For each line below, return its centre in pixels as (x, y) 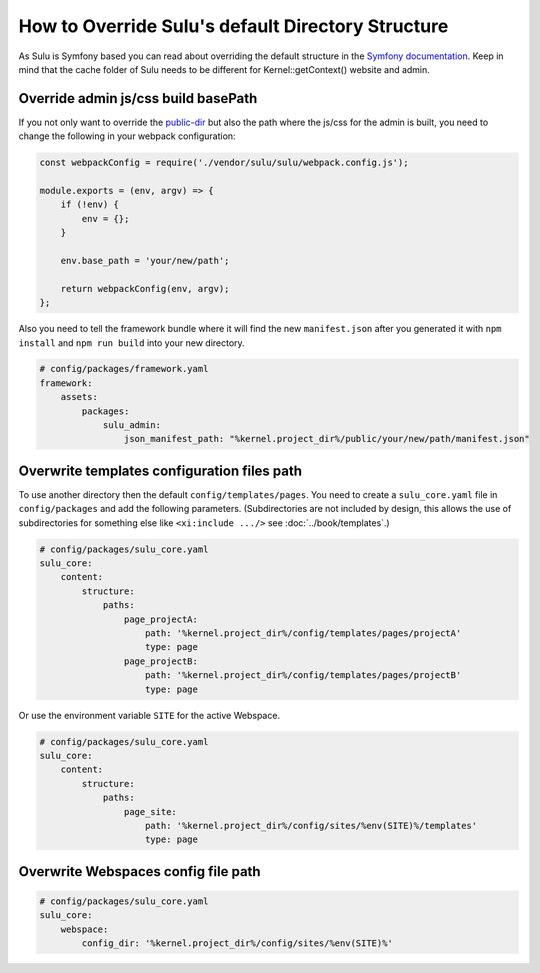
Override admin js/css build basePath (138, 98)
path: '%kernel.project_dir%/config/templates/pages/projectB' (303, 675)
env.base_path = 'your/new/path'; (145, 260)
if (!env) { (90, 204)
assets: (79, 397)
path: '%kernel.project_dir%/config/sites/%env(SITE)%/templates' (311, 825)
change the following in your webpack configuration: (127, 136)
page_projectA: (161, 619)
